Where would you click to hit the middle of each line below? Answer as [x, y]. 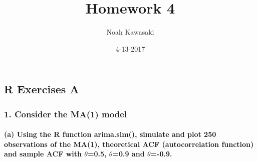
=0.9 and [128, 154]
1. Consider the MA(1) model [66, 114]
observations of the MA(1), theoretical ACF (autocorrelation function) [129, 144]
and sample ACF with [43, 154]
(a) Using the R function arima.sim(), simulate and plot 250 [110, 134]
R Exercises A [42, 89]
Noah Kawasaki [130, 32]
